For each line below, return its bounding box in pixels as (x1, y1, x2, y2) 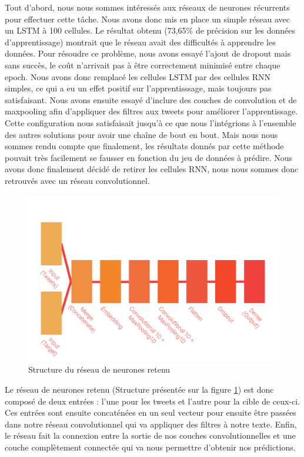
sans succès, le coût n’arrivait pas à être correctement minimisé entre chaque (5, 58, 280, 71)
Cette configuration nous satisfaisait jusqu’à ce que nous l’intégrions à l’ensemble (5, 116, 296, 129)
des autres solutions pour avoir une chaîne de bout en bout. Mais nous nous (5, 128, 278, 140)
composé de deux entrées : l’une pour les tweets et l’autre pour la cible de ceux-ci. (5, 394, 300, 407)
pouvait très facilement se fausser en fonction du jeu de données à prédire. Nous (5, 151, 293, 163)
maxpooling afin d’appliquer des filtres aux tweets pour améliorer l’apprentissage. (5, 105, 298, 117)
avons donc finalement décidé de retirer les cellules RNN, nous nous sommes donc (5, 163, 299, 175)
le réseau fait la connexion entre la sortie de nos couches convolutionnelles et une (5, 429, 296, 442)
